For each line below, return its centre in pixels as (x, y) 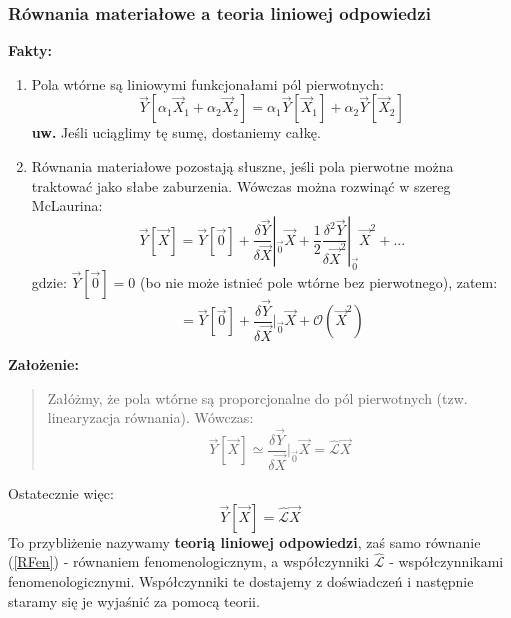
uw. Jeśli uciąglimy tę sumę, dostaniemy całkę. (176, 132)
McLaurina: (67, 205)
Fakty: (30, 50)
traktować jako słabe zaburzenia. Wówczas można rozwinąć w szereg (241, 185)
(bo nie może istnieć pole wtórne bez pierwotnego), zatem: (319, 281)
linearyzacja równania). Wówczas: (150, 417)
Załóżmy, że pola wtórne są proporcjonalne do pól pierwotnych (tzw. (257, 397)
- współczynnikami (446, 561)
